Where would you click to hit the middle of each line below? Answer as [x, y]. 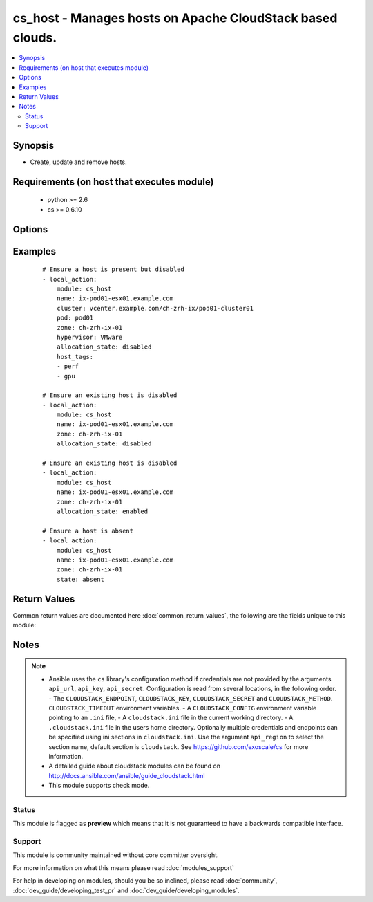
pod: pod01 [75, 318]
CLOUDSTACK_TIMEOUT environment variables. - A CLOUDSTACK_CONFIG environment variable [183, 708]
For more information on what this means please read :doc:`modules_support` [123, 867]
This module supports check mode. [99, 786]
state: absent [80, 579]
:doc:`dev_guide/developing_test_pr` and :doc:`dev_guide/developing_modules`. [126, 890]
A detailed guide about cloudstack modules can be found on [135, 766]
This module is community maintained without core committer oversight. [116, 855]
